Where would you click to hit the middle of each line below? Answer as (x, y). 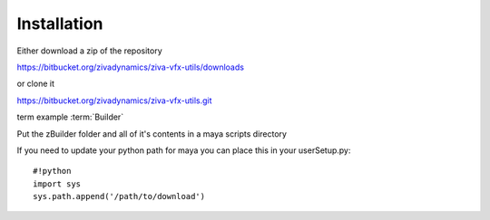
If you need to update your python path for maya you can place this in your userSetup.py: (184, 150)
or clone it (35, 84)
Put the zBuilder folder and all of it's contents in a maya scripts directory (152, 134)
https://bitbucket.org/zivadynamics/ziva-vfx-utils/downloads (131, 67)
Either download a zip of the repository (89, 51)
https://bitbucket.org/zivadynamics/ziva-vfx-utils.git (114, 100)
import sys (57, 184)
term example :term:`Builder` (70, 117)
